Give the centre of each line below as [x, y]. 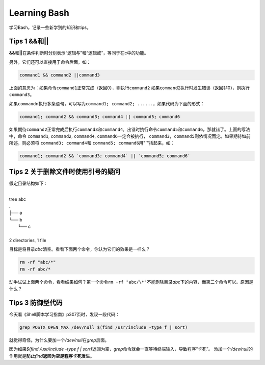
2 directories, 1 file [28, 240]
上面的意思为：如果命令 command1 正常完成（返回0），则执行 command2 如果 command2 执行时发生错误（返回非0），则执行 [129, 88]
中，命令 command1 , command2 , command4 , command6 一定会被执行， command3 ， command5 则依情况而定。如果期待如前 [130, 136]
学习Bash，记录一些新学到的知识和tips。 [50, 27]
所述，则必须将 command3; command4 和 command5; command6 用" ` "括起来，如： [92, 143]
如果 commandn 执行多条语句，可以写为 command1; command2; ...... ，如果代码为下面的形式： [107, 103]
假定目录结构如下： [28, 183]
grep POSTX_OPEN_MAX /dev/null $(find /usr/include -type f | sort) [104, 327]
